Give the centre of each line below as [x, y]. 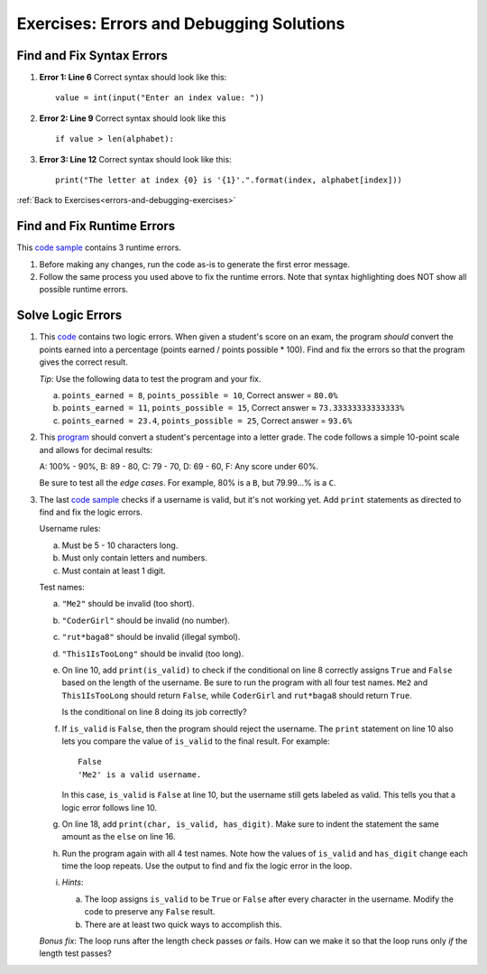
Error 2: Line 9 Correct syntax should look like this [133, 118]
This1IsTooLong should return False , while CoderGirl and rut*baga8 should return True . [237, 695]
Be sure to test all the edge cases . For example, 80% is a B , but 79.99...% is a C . [188, 483]
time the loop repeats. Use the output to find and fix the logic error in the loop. [207, 866]
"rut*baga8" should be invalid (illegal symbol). [151, 637]
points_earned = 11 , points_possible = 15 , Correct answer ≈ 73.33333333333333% [233, 408]
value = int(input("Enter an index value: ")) [160, 98]
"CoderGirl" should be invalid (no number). [146, 620]
